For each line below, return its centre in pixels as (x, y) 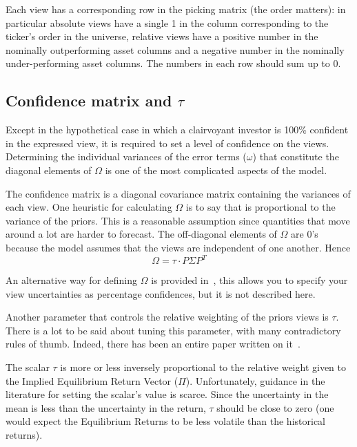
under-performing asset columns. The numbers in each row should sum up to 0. (173, 63)
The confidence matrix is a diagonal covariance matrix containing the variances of (178, 193)
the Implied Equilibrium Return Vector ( (92, 380)
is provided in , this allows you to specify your (249, 280)
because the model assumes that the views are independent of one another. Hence (178, 247)
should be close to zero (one (275, 407)
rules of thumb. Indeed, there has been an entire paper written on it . (153, 344)
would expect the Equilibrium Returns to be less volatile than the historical (166, 421)
